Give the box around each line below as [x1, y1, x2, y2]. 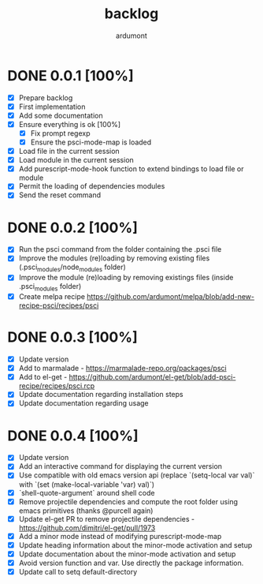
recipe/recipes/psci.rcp [18, 381, 95, 391]
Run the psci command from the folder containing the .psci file [18, 245, 222, 254]
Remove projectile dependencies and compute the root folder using [18, 496, 238, 506]
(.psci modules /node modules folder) [18, 262, 127, 274]
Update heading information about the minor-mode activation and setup [18, 540, 253, 549]
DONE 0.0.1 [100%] [7, 66, 135, 84]
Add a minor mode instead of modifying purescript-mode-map [18, 531, 222, 541]
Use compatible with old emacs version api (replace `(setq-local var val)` [18, 470, 255, 480]
